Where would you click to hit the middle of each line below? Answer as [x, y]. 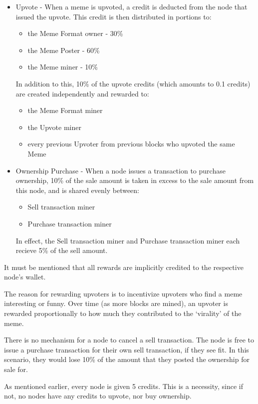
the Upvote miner [54, 127]
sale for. [16, 369]
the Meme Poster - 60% [64, 50]
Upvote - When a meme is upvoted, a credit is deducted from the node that [131, 6]
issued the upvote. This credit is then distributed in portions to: [114, 16]
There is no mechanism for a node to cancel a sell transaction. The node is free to [129, 340]
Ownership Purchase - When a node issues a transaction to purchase [121, 170]
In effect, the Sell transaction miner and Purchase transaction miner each [128, 240]
